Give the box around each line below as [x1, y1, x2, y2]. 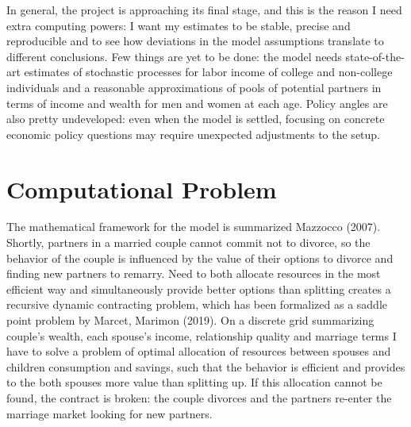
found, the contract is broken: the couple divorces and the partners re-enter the [6, 390, 392, 406]
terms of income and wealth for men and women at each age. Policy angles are [6, 94, 388, 111]
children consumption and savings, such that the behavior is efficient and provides [6, 358, 405, 375]
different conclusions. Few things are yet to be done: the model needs [6, 48, 342, 64]
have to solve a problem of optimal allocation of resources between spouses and [6, 343, 391, 360]
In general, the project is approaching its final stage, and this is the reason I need [6, 2, 402, 17]
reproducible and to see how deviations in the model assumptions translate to [6, 33, 384, 49]
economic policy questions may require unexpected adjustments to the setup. [6, 125, 381, 142]
